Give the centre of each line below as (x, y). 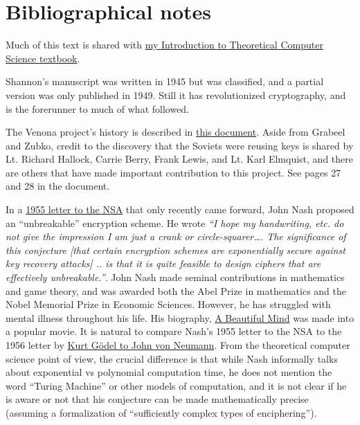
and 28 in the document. (58, 186)
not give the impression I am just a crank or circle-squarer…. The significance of (176, 236)
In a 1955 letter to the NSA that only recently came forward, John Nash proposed (180, 209)
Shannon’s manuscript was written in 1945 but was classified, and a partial (165, 81)
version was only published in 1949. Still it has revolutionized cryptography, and (176, 94)
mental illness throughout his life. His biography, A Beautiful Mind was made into (180, 317)
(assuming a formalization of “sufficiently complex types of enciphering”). (161, 412)
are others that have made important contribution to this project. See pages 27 (173, 172)
